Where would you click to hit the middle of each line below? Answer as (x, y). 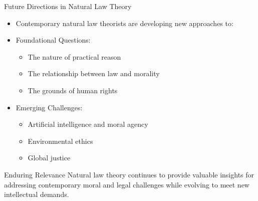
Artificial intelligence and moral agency (88, 124)
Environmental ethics (60, 141)
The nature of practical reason (74, 56)
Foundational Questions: (53, 40)
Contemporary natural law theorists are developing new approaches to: (124, 23)
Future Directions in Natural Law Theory (68, 6)
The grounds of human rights (73, 90)
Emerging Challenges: (49, 107)
